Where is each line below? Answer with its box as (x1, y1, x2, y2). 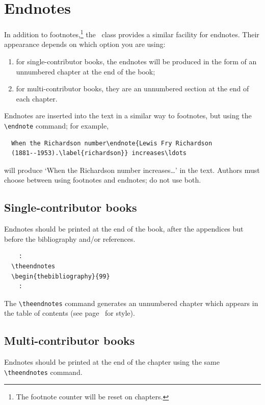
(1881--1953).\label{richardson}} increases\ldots (11, 149, 187, 157)
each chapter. (16, 93, 58, 104)
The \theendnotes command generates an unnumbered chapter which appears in (4, 297, 258, 308)
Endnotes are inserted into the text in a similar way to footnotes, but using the (4, 110, 252, 121)
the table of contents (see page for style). (4, 308, 135, 318)
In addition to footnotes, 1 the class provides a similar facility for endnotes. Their (4, 28, 259, 39)
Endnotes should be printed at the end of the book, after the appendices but (4, 223, 244, 234)
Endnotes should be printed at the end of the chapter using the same (4, 357, 220, 367)
